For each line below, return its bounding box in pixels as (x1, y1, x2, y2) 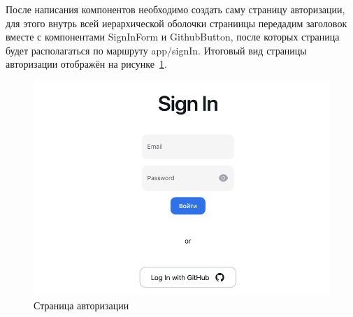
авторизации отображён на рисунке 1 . (6, 57, 167, 71)
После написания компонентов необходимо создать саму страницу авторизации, (6, 2, 345, 16)
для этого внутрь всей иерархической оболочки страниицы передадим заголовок (6, 15, 347, 30)
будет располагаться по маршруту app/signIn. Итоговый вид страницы (6, 43, 307, 57)
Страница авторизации (34, 297, 129, 312)
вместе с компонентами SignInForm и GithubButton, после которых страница (6, 29, 340, 44)
